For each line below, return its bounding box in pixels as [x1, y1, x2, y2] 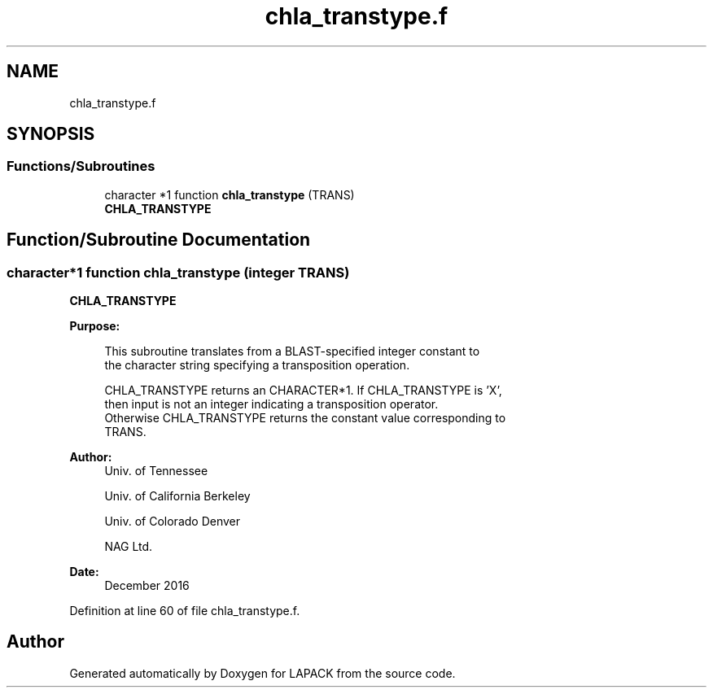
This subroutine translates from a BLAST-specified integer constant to [104, 344, 480, 359]
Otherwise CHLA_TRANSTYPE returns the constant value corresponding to [104, 411, 506, 426]
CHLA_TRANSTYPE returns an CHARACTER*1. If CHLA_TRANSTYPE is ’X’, [104, 383, 502, 398]
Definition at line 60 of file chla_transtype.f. [69, 604, 300, 618]
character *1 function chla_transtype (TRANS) [104, 187, 355, 202]
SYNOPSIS [7, 124, 95, 145]
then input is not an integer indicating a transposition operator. [104, 397, 439, 412]
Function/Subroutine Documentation [7, 229, 311, 251]
